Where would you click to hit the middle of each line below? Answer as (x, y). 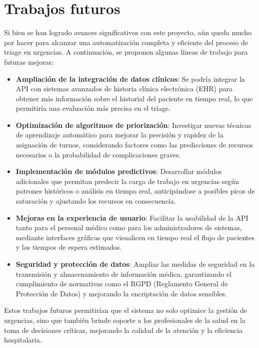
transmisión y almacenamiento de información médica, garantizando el (123, 274)
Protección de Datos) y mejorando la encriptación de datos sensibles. (121, 293)
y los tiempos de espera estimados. (69, 247)
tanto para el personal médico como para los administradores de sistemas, (129, 227)
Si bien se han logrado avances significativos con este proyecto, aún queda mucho (128, 32)
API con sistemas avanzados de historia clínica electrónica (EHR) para (124, 89)
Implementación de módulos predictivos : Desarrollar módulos (119, 171)
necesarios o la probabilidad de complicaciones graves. (98, 154)
